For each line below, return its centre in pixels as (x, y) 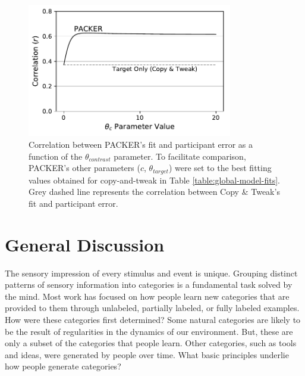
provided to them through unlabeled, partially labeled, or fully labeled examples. (152, 308)
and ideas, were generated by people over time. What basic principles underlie (147, 354)
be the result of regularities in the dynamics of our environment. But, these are (149, 331)
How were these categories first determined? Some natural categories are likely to (153, 319)
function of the (56, 156)
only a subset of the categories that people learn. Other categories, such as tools (151, 343)
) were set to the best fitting (220, 168)
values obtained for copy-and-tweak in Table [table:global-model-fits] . (154, 180)
